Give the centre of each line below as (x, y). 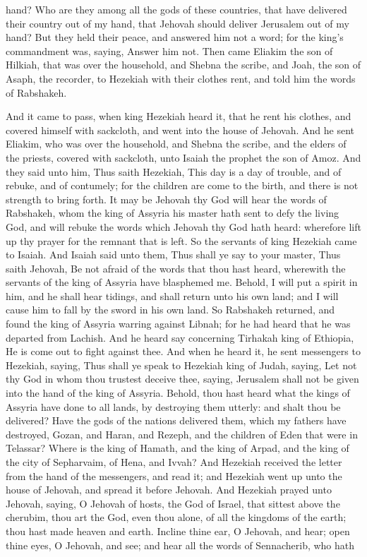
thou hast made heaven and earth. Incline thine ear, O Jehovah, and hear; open (178, 531)
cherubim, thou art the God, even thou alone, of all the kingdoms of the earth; (176, 517)
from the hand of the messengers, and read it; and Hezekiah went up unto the (174, 475)
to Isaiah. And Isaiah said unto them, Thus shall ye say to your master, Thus (173, 254)
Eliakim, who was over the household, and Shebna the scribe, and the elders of (176, 144)
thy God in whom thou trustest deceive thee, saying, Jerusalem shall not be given (182, 379)
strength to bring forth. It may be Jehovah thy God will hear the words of (166, 199)
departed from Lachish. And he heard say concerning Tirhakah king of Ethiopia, (180, 337)
